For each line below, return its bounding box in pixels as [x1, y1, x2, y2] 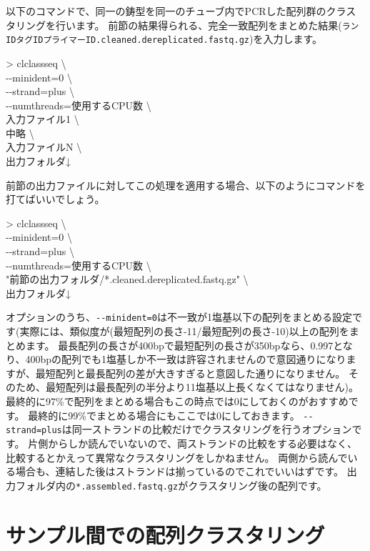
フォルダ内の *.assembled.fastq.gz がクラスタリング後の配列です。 [15, 477, 327, 492]
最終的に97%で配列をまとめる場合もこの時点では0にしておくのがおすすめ [6, 394, 349, 409]
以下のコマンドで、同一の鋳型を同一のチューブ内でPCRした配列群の [6, 4, 326, 18]
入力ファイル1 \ [6, 111, 79, 126]
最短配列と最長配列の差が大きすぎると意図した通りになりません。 [35, 365, 346, 380]
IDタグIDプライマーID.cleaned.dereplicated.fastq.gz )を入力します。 [6, 31, 322, 46]
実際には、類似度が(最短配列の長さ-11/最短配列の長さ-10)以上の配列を [19, 324, 349, 339]
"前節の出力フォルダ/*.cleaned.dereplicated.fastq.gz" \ [6, 272, 249, 287]
